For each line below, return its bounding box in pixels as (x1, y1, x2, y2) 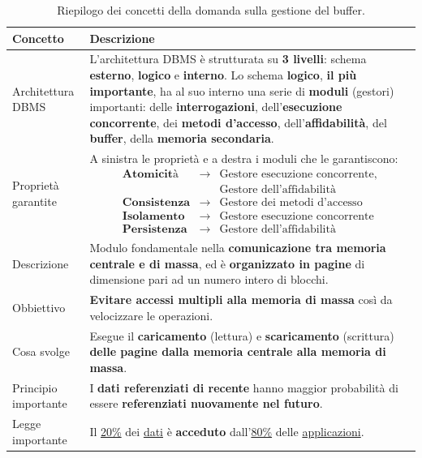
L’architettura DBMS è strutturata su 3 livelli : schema (89, 50, 367, 67)
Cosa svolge (12, 343, 70, 360)
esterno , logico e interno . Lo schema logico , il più (89, 66, 357, 83)
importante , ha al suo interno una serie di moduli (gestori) (89, 82, 394, 99)
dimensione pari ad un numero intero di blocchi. (89, 271, 329, 288)
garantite (12, 192, 57, 209)
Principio (12, 379, 58, 396)
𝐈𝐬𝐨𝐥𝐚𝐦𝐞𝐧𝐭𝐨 (122, 210, 185, 222)
